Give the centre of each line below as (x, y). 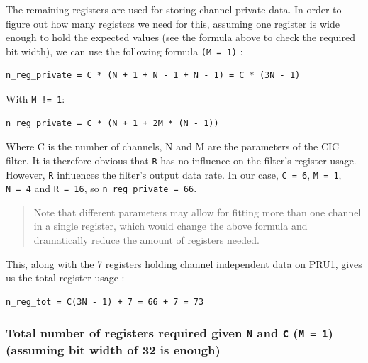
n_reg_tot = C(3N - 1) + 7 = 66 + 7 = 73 (105, 302)
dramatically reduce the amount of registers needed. (146, 240)
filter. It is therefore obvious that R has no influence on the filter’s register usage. (181, 160)
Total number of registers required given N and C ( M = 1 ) (169, 333)
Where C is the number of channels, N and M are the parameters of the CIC (173, 146)
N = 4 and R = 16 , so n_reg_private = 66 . (101, 188)
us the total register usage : (65, 278)
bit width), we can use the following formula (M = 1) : (124, 51)
